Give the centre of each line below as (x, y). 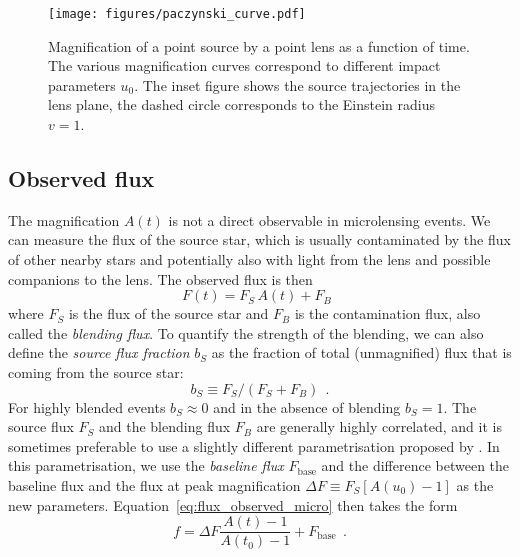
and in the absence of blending (307, 406)
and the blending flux (164, 426)
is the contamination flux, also (387, 313)
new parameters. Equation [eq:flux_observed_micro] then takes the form (233, 504)
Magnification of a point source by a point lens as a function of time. (259, 45)
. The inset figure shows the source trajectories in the (297, 84)
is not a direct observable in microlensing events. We (329, 219)
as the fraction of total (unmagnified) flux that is (361, 352)
